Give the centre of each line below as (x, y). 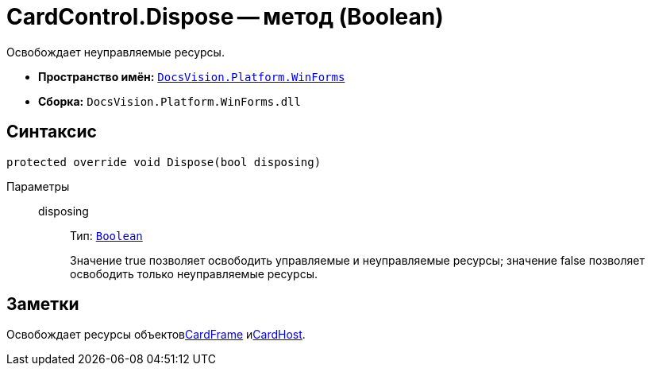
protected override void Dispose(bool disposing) (164, 162)
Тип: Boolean (106, 235)
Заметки (43, 304)
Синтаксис (52, 132)
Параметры (38, 186)
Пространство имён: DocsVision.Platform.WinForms (192, 76)
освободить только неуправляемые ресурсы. (194, 273)
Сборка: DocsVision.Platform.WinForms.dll (169, 101)
